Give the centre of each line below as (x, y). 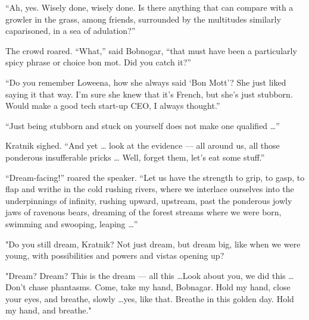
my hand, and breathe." (49, 310)
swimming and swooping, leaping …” (72, 223)
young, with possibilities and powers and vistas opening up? (115, 255)
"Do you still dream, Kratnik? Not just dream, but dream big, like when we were (153, 244)
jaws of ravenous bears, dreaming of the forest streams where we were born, (143, 212)
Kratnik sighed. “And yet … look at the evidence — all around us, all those (143, 145)
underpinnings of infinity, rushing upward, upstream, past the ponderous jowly (149, 200)
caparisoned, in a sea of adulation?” (71, 31)
